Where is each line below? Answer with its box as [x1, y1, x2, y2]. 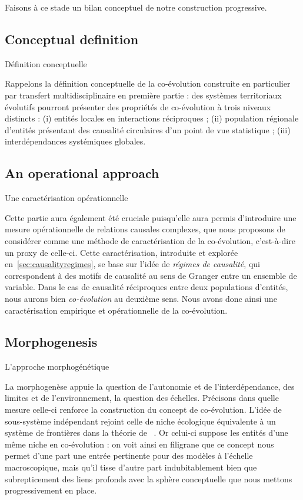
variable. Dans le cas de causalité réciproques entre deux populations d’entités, [5, 281, 288, 293]
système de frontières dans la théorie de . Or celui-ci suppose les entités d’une [5, 426, 288, 439]
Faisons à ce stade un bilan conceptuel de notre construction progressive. [5, 1, 267, 13]
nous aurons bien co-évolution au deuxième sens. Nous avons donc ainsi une [5, 292, 277, 304]
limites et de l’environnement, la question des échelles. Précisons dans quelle [5, 392, 279, 404]
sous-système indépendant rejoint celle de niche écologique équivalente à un [5, 415, 276, 427]
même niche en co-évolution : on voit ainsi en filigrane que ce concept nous [5, 437, 274, 450]
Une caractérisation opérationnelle [5, 192, 128, 204]
